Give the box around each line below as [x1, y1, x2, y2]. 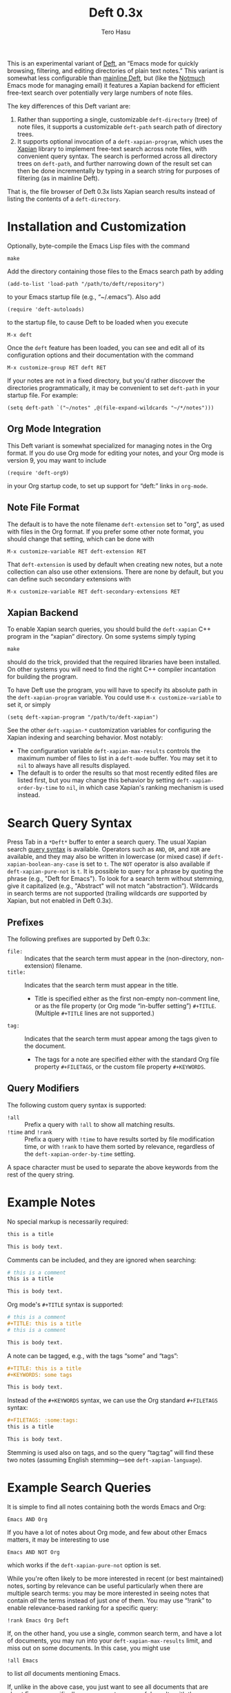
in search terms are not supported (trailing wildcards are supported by [7, 889, 208, 898]
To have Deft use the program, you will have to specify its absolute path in [7, 686, 218, 695]
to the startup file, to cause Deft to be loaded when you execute [7, 318, 188, 326]
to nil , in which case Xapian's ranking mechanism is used [59, 784, 224, 792]
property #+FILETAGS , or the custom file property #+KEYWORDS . [34, 1063, 206, 1071]
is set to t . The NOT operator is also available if [79, 860, 210, 868]
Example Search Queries [7, 1480, 152, 1496]
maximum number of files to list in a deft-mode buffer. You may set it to [17, 754, 218, 762]
